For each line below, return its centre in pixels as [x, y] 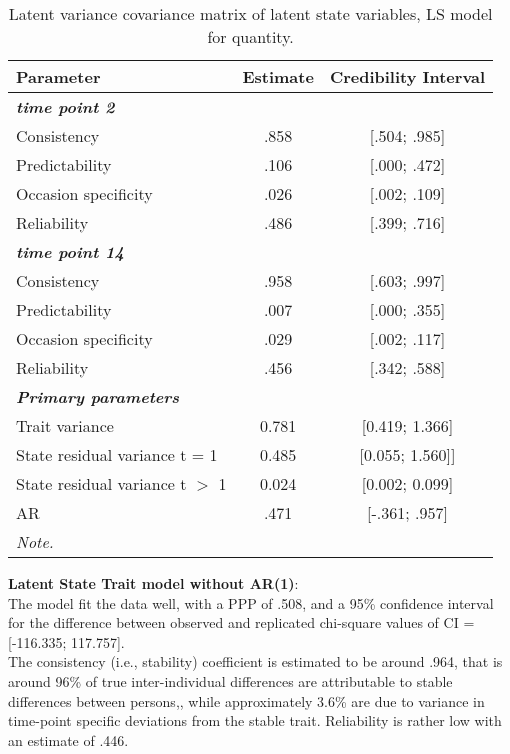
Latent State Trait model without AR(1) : [153, 583]
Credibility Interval [407, 76]
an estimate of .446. [68, 739]
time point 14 [70, 251]
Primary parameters [98, 396]
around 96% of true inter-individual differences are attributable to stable [230, 680]
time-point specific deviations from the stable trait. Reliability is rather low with [255, 720]
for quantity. [250, 36]
